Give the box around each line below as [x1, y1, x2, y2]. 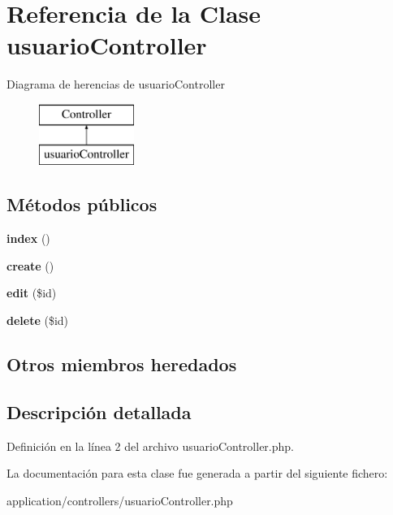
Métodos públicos [6, 192, 158, 217]
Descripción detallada [6, 399, 192, 424]
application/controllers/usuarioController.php [6, 491, 233, 509]
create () [6, 257, 54, 274]
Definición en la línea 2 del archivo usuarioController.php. [6, 437, 294, 454]
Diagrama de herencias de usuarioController [6, 76, 225, 93]
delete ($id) [6, 312, 69, 329]
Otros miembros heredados [6, 352, 237, 377]
